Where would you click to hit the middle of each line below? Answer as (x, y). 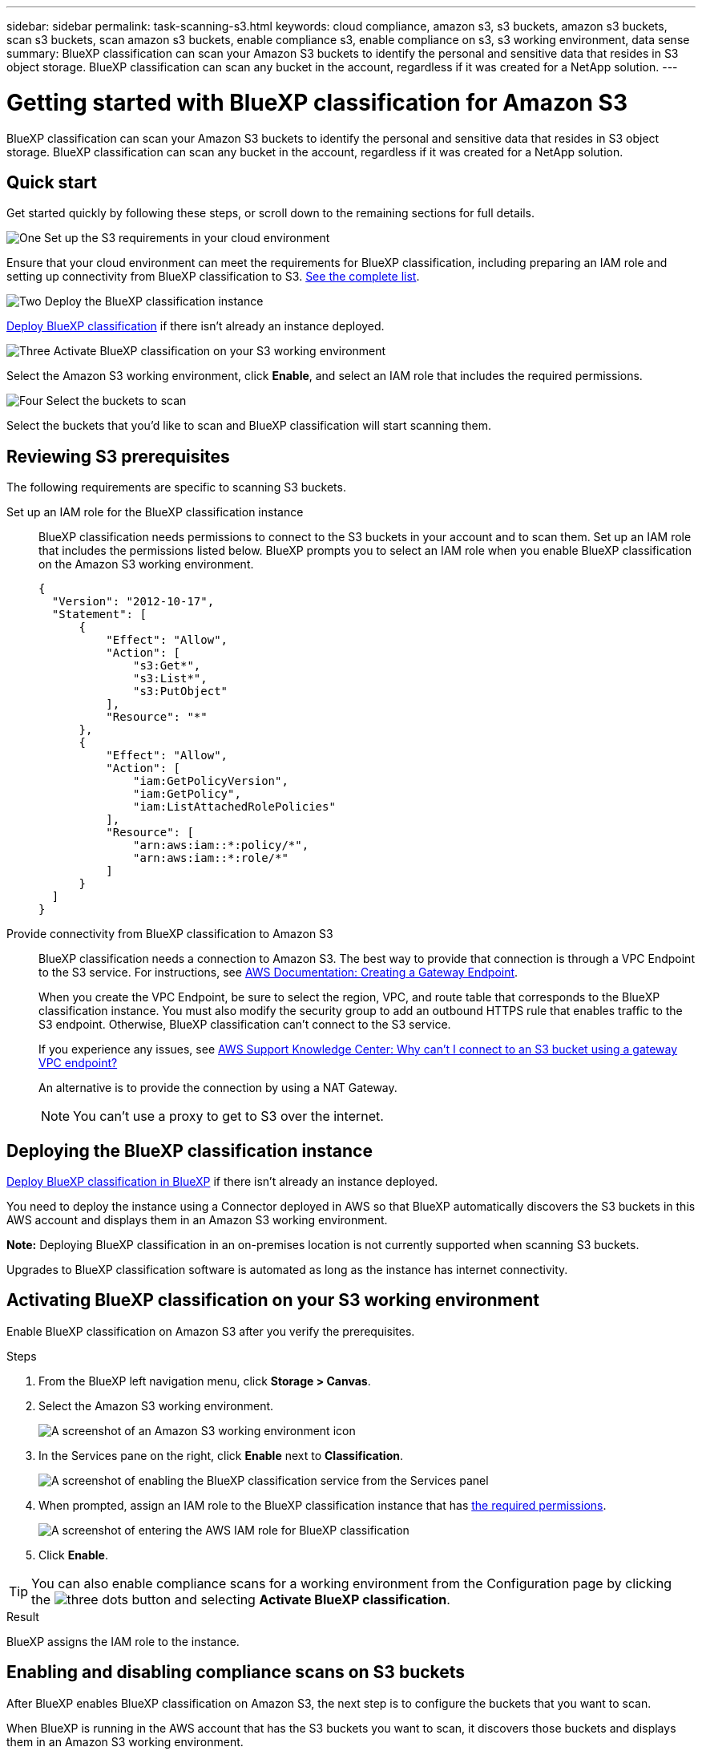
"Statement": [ (99, 615)
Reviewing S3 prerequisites (118, 456)
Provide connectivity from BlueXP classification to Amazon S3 (170, 934)
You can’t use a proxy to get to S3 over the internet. (228, 1116)
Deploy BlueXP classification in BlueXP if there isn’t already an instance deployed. (222, 1182)
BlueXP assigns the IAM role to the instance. (123, 1641)
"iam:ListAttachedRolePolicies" (234, 807)
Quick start (52, 182)
